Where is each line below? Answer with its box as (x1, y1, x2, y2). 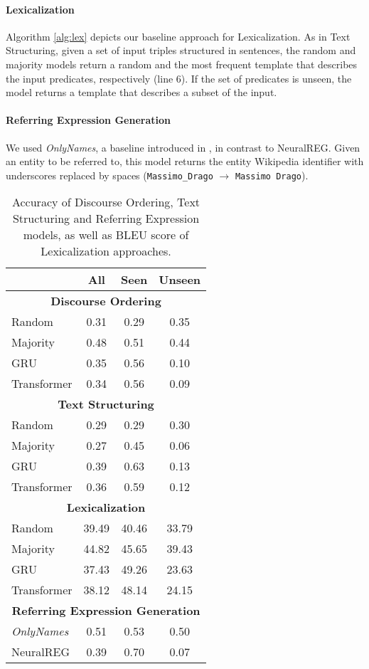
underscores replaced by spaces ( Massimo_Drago (6, 167, 213, 182)
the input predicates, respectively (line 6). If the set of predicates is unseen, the (6, 70, 352, 85)
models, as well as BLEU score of (23, 226, 189, 243)
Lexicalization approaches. (41, 243, 171, 260)
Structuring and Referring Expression (12, 210, 200, 227)
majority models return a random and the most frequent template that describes (6, 56, 358, 71)
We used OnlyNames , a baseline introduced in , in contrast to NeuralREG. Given (6, 139, 360, 154)
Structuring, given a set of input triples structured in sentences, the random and (6, 43, 356, 58)
